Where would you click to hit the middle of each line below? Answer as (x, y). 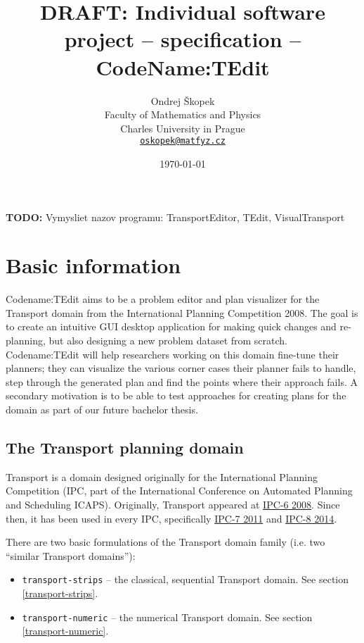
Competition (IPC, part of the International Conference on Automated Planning (179, 491)
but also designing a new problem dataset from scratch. (168, 341)
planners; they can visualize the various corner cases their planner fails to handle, (181, 368)
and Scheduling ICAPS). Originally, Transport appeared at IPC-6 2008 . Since (173, 504)
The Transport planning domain (125, 447)
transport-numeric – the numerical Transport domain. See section (167, 617)
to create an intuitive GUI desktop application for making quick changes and (171, 326)
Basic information (93, 265)
